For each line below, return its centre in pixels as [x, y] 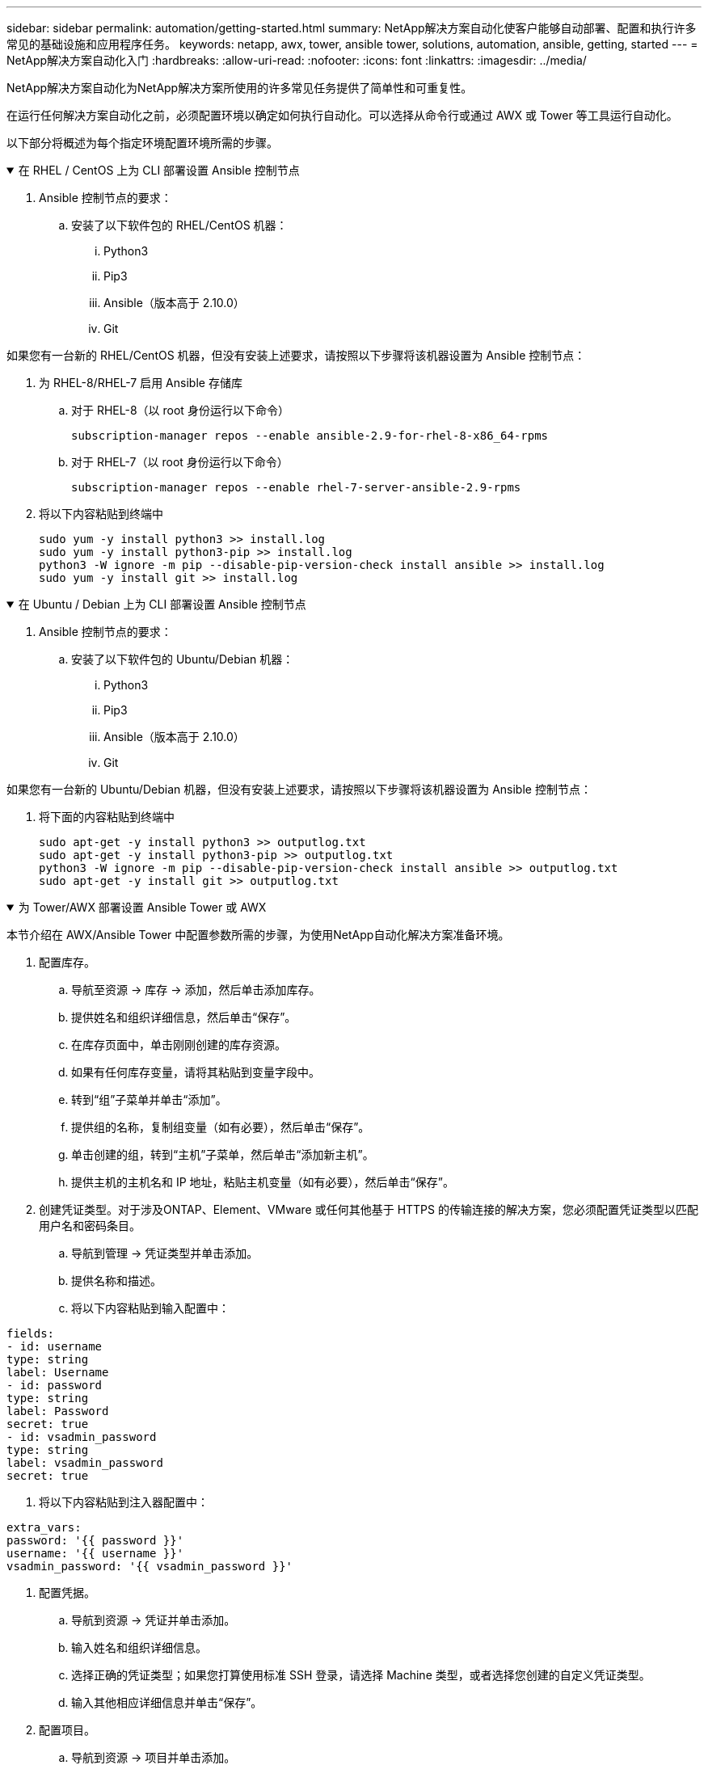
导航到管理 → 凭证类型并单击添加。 [165, 1253]
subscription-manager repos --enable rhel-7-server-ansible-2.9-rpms [296, 487]
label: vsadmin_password [85, 1463]
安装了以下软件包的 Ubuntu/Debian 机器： [183, 659]
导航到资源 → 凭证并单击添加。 [154, 1620]
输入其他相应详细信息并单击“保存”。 [167, 1702]
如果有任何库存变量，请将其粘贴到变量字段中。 [196, 1072]
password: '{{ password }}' [95, 1540]
